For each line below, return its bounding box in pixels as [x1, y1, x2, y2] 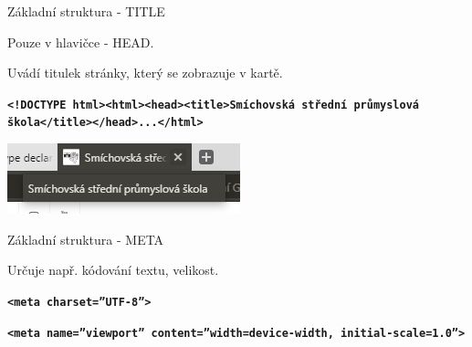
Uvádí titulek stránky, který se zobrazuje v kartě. [7, 63, 283, 82]
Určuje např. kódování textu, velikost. [7, 260, 219, 279]
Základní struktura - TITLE [7, 2, 165, 20]
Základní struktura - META [7, 229, 164, 248]
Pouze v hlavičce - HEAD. [7, 32, 154, 51]
